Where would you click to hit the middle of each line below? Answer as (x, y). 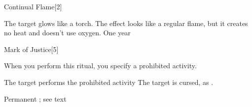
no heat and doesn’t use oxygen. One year (67, 33)
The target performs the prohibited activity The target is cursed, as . (109, 82)
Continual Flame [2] (33, 6)
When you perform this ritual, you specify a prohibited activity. (100, 66)
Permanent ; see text (35, 98)
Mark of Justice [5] (31, 49)
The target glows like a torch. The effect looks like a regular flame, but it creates (126, 23)
